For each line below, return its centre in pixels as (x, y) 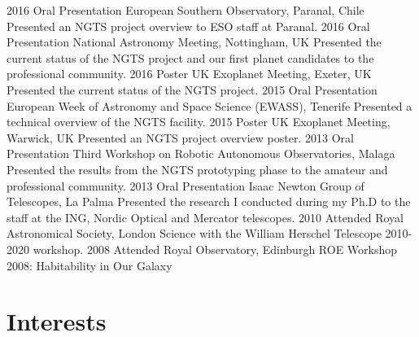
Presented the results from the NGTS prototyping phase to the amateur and (197, 169)
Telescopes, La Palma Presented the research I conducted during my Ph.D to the (209, 201)
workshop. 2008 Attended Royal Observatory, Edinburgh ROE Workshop (215, 249)
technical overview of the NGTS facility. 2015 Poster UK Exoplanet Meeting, (199, 122)
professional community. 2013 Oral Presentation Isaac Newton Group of (185, 185)
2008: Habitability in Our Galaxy (89, 265)
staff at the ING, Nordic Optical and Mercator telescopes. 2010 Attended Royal (205, 217)
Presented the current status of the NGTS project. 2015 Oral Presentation (192, 89)
